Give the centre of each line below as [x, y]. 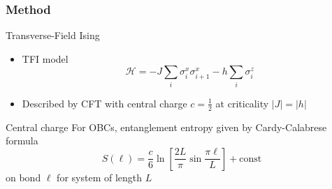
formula [22, 141]
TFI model [45, 58]
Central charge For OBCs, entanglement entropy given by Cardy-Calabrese [166, 127]
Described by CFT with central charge [104, 103]
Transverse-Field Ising [53, 35]
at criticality [242, 103]
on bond [23, 177]
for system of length [100, 177]
